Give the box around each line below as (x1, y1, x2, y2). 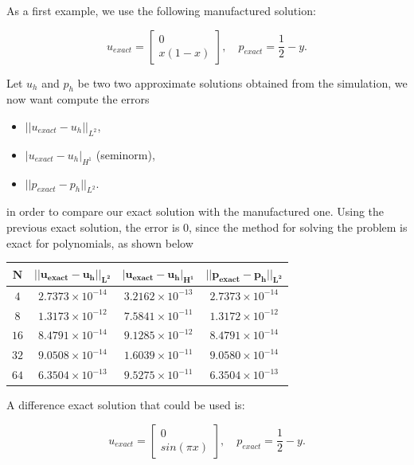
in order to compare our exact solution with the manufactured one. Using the (6, 203, 385, 220)
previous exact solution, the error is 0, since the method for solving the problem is (6, 218, 408, 235)
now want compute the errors (6, 91, 150, 107)
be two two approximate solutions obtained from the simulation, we (77, 74, 408, 91)
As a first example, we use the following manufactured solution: (6, 2, 316, 18)
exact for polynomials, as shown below (6, 234, 193, 251)
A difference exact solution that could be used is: (6, 397, 245, 413)
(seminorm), (96, 146, 155, 162)
